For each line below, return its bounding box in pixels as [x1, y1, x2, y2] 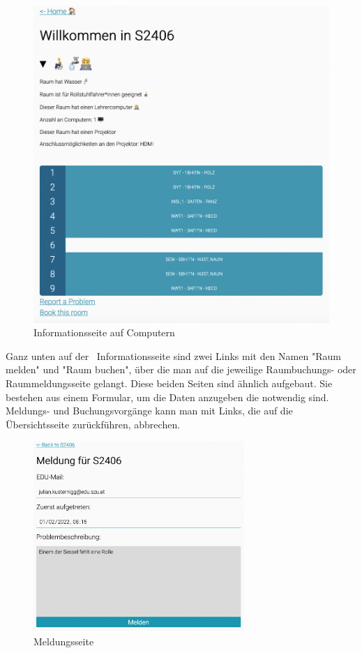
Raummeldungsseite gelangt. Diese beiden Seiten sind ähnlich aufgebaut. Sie [6, 376, 333, 390]
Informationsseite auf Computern [33, 325, 175, 340]
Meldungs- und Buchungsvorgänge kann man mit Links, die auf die [6, 403, 293, 418]
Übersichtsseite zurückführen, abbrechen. [6, 416, 181, 431]
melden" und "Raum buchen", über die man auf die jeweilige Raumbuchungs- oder [6, 362, 356, 377]
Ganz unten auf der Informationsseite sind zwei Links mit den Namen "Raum [6, 348, 341, 363]
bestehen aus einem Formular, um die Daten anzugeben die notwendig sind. [6, 389, 329, 404]
